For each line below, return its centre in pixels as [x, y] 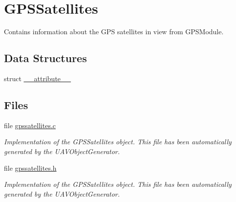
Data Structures [45, 58]
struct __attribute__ [38, 78]
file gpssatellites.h [30, 168]
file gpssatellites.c [30, 125]
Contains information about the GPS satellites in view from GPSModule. [114, 32]
